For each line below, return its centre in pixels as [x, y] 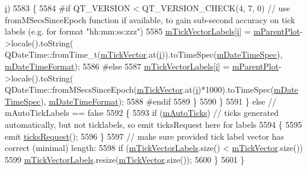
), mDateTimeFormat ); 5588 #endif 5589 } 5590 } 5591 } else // [159, 101]
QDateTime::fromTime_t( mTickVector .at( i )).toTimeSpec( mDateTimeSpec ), [144, 54]
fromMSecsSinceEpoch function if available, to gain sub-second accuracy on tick [150, 19]
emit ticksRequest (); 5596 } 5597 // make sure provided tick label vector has [145, 136]
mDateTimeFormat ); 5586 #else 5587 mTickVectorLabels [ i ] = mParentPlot [142, 66]
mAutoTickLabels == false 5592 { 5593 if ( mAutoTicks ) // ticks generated [142, 113]
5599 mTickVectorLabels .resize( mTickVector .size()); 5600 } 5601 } [125, 159]
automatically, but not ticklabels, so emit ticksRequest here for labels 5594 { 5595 [153, 124]
